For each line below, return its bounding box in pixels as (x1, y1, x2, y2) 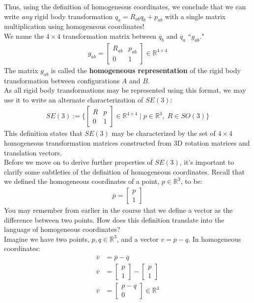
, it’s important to (179, 157, 234, 167)
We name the (4, 30, 44, 41)
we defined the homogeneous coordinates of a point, (4, 176, 160, 186)
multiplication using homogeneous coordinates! (4, 21, 144, 31)
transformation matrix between (62, 30, 157, 41)
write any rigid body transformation (4, 11, 113, 21)
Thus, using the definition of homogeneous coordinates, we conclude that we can (4, 1, 246, 11)
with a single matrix (165, 11, 226, 21)
